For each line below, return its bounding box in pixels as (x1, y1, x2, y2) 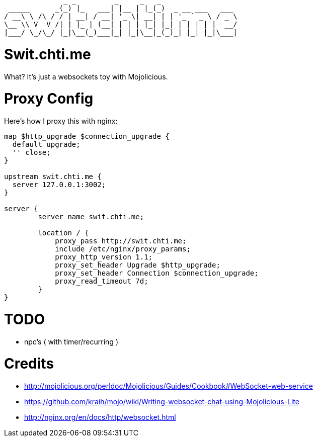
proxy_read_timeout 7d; (55, 277, 148, 285)
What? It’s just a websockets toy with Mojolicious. (4, 72, 168, 81)
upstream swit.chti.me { (4, 172, 102, 181)
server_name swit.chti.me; (38, 213, 144, 221)
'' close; (12, 148, 51, 156)
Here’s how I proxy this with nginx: (4, 117, 118, 125)
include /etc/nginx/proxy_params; (55, 245, 191, 253)
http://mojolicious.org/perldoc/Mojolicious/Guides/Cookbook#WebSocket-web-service (24, 382, 313, 390)
